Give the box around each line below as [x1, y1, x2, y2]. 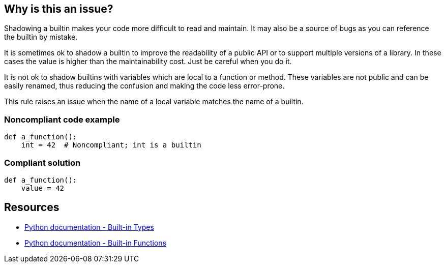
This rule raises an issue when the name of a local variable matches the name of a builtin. [4, 97, 304, 106]
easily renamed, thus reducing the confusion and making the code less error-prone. [4, 81, 285, 91]
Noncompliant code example [4, 114, 120, 125]
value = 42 [21, 184, 65, 192]
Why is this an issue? [4, 3, 113, 15]
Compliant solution [4, 157, 81, 168]
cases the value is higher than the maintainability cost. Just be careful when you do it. [4, 57, 292, 66]
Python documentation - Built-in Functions [24, 238, 167, 247]
